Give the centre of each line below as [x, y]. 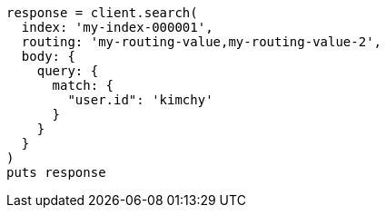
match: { [83, 85]
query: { [68, 71]
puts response [56, 172]
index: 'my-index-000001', [117, 27]
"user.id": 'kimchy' [140, 100]
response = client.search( [102, 13]
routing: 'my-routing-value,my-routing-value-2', [202, 42]
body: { [48, 56]
